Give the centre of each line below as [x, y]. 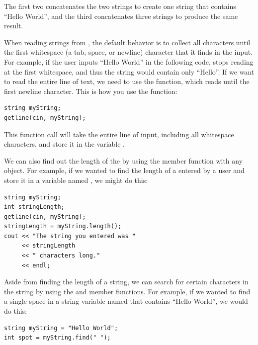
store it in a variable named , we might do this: [76, 180]
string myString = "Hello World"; [61, 328]
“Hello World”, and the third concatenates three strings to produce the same [121, 16]
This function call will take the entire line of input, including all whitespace [119, 134]
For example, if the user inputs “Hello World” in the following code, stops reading [129, 61]
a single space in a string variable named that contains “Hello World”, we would [126, 301]
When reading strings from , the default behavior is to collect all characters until [127, 42]
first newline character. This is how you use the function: [91, 91]
